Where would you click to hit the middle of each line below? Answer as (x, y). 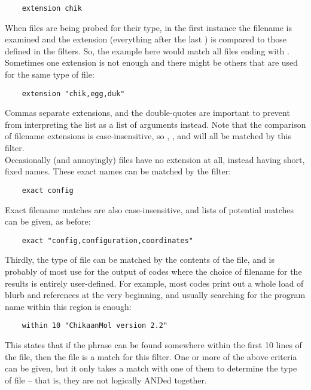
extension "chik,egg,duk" (73, 93)
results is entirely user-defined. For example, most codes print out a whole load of (154, 283)
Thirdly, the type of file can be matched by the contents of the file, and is (140, 260)
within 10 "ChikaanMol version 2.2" (95, 326)
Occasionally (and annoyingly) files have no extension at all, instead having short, (155, 159)
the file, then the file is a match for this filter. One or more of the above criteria (151, 356)
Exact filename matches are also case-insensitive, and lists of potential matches (149, 209)
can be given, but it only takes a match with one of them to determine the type (151, 368)
